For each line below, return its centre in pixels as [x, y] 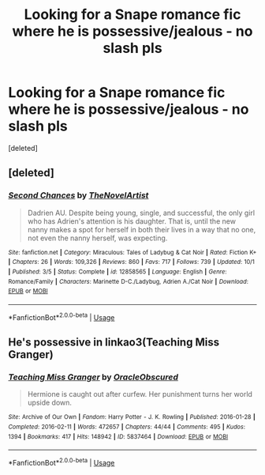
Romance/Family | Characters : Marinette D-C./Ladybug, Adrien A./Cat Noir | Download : [128, 281]
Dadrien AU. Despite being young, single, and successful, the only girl [141, 213]
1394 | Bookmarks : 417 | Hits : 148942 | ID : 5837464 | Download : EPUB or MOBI [118, 436]
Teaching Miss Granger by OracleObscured [93, 377]
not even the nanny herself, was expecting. [97, 238]
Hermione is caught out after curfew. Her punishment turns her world [140, 394]
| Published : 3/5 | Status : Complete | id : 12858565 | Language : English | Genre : [118, 271]
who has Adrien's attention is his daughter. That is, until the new [132, 221]
